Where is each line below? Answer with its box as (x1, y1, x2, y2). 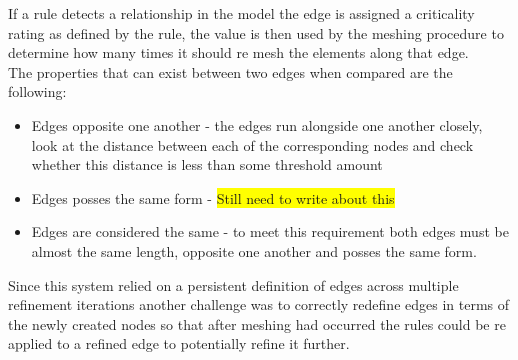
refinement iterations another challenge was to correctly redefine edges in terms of (8, 294, 510, 315)
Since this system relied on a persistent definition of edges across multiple (8, 274, 459, 295)
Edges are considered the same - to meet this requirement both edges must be (31, 221, 509, 242)
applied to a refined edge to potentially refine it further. (8, 333, 350, 354)
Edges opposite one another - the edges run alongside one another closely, (31, 114, 483, 135)
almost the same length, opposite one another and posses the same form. (31, 240, 477, 261)
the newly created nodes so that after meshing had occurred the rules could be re (8, 313, 506, 334)
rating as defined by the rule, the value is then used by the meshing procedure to (8, 22, 504, 43)
